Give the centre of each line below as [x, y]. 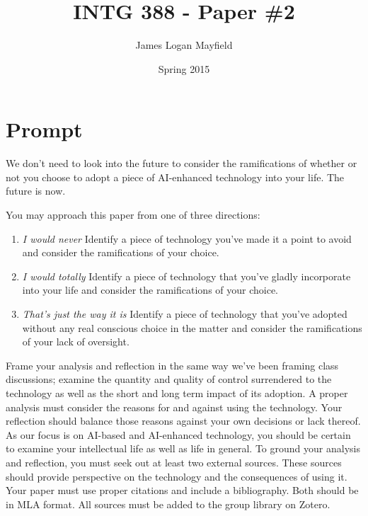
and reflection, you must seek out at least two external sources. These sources [174, 462]
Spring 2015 [184, 68]
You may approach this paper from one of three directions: [133, 215]
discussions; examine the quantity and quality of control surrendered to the [169, 379]
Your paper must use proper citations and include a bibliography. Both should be [182, 490]
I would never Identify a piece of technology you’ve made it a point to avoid [187, 238]
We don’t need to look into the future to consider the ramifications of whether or [182, 163]
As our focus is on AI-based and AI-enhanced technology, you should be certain [178, 434]
